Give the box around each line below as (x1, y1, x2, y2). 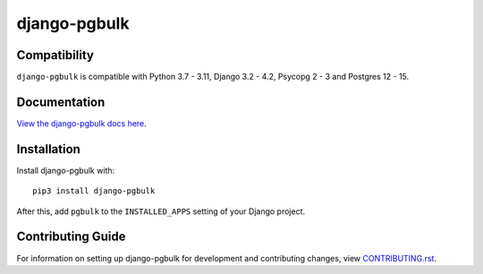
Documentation (16, 94, 106, 109)
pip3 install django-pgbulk (32, 186, 156, 196)
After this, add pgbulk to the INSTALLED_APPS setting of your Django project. (16, 206, 306, 217)
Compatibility (16, 47, 94, 63)
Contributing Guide (16, 229, 126, 244)
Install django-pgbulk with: (16, 165, 115, 176)
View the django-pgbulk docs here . (16, 117, 147, 129)
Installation (16, 141, 80, 157)
